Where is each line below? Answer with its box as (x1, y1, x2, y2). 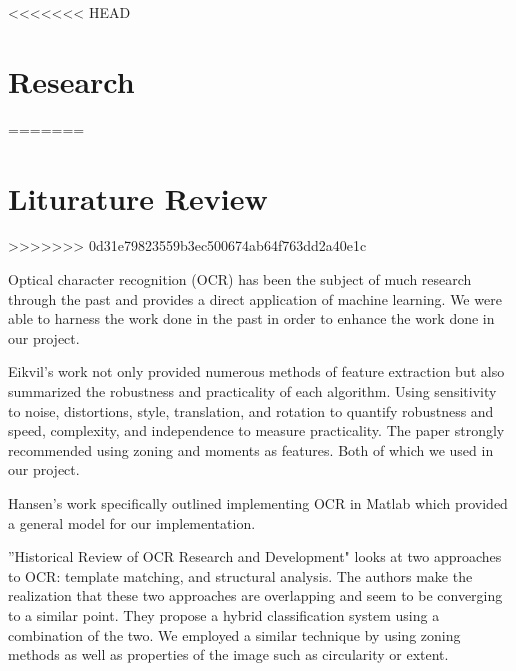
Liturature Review (8, 177, 268, 218)
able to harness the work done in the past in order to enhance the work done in (8, 308, 495, 329)
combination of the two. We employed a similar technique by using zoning (8, 624, 461, 645)
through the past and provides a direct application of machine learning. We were (8, 288, 502, 309)
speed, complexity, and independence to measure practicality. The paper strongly (8, 420, 505, 441)
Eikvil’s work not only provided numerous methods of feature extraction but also (8, 361, 505, 382)
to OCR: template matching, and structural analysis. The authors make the (8, 565, 473, 586)
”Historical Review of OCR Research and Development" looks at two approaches (8, 546, 502, 567)
